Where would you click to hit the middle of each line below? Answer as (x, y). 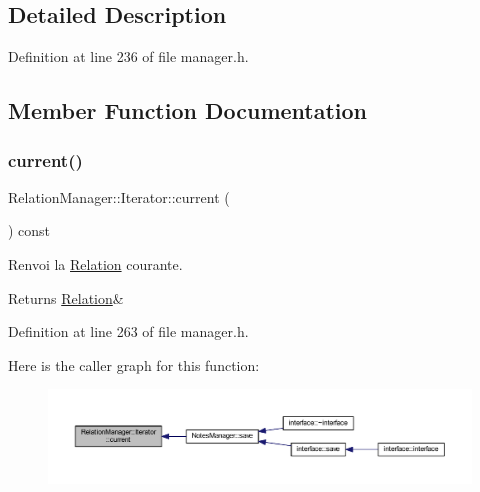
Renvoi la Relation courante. (95, 263)
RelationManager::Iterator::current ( (119, 196)
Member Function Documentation (188, 110)
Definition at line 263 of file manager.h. (128, 331)
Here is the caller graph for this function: (134, 364)
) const (29, 230)
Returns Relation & (66, 297)
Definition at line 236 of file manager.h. (128, 56)
